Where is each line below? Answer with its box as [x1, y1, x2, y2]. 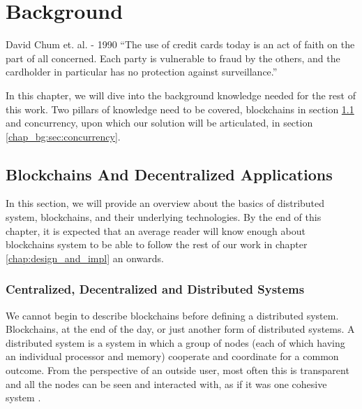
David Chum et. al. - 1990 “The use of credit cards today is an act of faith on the [6, 37, 355, 52]
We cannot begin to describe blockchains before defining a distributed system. [6, 308, 339, 322]
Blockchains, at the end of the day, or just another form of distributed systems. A [6, 322, 355, 336]
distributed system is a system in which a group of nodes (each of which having [6, 335, 345, 350]
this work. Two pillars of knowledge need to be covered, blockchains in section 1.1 [6, 101, 354, 116]
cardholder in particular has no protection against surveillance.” [6, 64, 278, 79]
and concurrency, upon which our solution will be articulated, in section [6, 115, 313, 130]
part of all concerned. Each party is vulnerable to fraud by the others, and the [6, 50, 340, 65]
